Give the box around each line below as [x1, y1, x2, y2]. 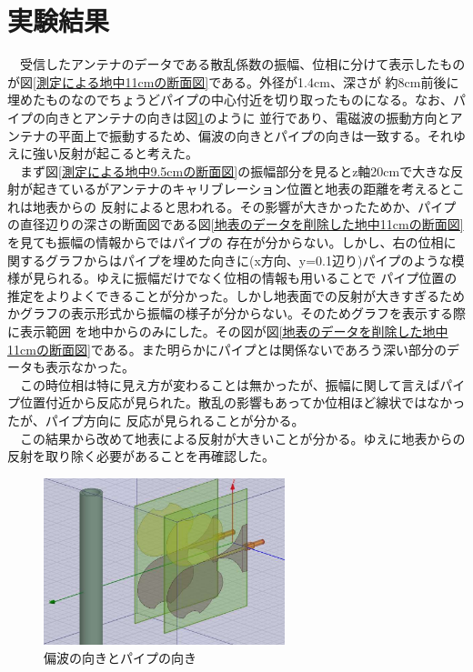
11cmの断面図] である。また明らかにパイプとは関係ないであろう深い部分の [7, 339, 448, 358]
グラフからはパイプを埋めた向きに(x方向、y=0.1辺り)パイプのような [45, 250, 452, 269]
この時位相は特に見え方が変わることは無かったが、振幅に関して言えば [19, 375, 440, 394]
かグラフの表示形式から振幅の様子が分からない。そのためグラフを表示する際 [7, 304, 466, 323]
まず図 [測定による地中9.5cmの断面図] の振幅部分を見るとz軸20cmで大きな [19, 161, 451, 180]
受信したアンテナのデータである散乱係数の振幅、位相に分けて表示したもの [19, 55, 466, 74]
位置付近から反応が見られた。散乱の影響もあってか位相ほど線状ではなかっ [19, 393, 466, 412]
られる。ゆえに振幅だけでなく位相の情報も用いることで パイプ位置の [45, 268, 458, 287]
